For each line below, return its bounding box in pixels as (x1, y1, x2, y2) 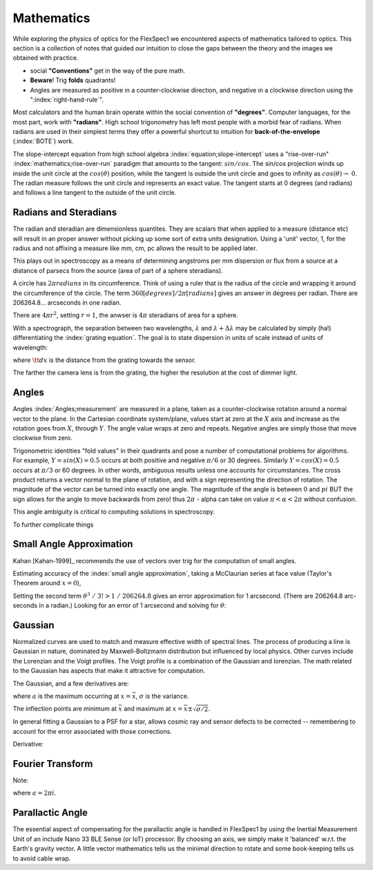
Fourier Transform (12, 758, 93, 770)
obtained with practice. (12, 54, 79, 62)
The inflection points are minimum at (12, 705, 117, 713)
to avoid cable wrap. (12, 854, 71, 862)
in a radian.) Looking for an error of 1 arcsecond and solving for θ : (39, 601, 227, 609)
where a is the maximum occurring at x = (12, 692, 131, 700)
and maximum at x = (123, 705, 183, 713)
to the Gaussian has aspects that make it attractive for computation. (12, 667, 206, 675)
